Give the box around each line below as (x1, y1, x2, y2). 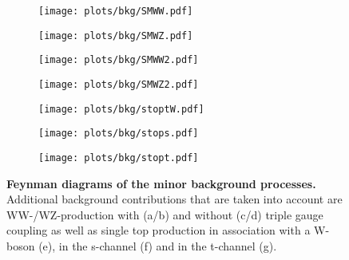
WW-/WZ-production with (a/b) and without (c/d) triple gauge (6, 206, 323, 223)
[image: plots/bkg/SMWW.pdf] (38, 6, 193, 17)
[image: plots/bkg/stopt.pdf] (38, 152, 199, 163)
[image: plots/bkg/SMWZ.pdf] (38, 30, 193, 41)
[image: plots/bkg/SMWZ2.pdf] (38, 78, 199, 90)
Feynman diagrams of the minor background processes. (6, 175, 316, 191)
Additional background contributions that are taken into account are (6, 191, 343, 207)
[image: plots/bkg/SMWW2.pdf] (38, 54, 199, 66)
